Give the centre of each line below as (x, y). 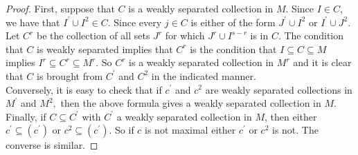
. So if (122, 130)
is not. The (295, 130)
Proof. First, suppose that (60, 8)
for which (185, 35)
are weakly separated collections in (279, 89)
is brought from (70, 75)
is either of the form (233, 22)
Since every (138, 22)
